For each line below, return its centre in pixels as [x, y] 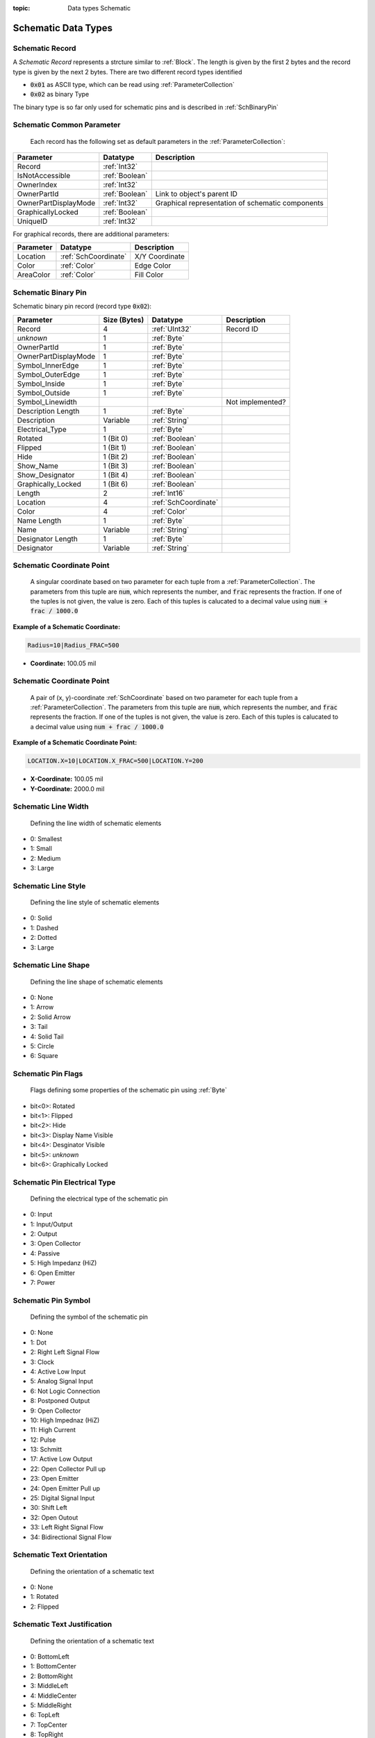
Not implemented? [256, 402]
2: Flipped [44, 1607]
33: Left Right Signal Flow [67, 1527]
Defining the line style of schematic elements [95, 902]
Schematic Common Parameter [67, 125]
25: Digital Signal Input [62, 1498]
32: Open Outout [54, 1517]
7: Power [43, 1283]
